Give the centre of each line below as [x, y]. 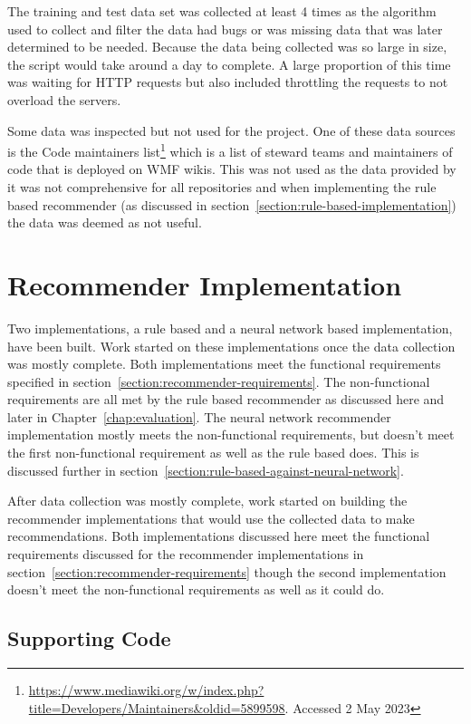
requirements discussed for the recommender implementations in [186, 554]
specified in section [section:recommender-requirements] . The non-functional [219, 381]
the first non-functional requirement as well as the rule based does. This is [213, 453]
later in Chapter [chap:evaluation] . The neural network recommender [199, 416]
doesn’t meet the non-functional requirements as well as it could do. [196, 589]
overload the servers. [64, 99]
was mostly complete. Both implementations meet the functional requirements [224, 364]
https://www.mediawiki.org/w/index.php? [146, 690]
